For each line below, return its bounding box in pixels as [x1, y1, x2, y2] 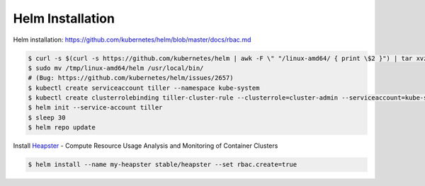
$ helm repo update [28, 124, 96, 132]
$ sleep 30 [28, 113, 66, 122]
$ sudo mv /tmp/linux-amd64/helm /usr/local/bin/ [28, 64, 204, 72]
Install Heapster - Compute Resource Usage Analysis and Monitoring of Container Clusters [13, 141, 278, 150]
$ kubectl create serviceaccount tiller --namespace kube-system [28, 83, 260, 92]
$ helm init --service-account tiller [28, 103, 163, 112]
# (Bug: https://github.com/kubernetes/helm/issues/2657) [28, 74, 234, 82]
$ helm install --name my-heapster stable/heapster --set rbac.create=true [28, 161, 297, 169]
